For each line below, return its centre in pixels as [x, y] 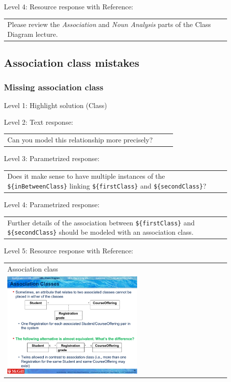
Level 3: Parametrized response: [52, 158]
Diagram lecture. [33, 34]
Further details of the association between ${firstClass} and [101, 222]
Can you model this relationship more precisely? [80, 139]
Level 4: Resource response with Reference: [69, 6]
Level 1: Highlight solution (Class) [56, 105]
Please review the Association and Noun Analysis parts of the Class [109, 24]
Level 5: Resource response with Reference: [69, 251]
